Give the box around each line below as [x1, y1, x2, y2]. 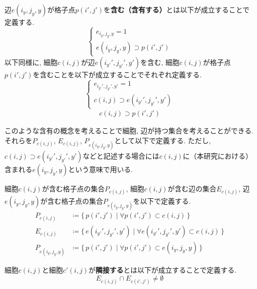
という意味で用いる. [68, 164, 133, 174]
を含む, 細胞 [140, 57, 179, 67]
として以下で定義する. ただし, [114, 135, 211, 145]
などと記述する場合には [83, 150, 160, 161]
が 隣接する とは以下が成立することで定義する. [88, 264, 237, 275]
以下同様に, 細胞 [4, 57, 58, 67]
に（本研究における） [182, 150, 253, 161]
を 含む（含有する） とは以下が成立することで [103, 4, 250, 14]
